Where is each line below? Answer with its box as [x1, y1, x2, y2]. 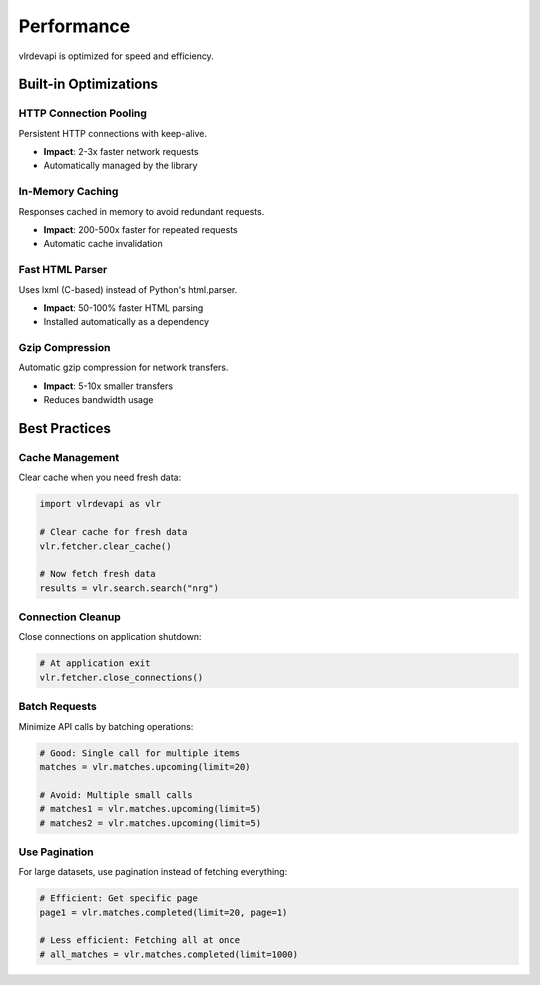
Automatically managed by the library [43, 160, 198, 172]
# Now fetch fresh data [39, 568, 157, 580]
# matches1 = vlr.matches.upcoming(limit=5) [39, 803, 262, 815]
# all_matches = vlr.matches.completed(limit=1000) [39, 948, 299, 960]
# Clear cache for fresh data [39, 526, 188, 538]
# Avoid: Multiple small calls [39, 789, 194, 800]
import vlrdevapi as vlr [39, 498, 162, 510]
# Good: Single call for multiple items [39, 747, 240, 759]
